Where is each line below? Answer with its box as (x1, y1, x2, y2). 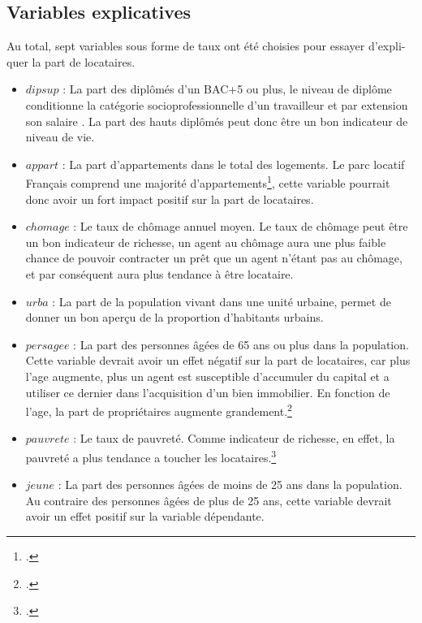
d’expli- (368, 37, 406, 54)
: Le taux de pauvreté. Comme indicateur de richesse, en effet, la (73, 430, 395, 447)
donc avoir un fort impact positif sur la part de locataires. (25, 190, 314, 207)
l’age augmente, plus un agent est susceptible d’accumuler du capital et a (25, 367, 390, 384)
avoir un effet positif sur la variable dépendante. (25, 508, 265, 525)
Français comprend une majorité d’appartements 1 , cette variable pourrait (25, 172, 390, 192)
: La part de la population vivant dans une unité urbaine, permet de (52, 292, 391, 309)
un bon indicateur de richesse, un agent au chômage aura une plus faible (25, 233, 386, 250)
